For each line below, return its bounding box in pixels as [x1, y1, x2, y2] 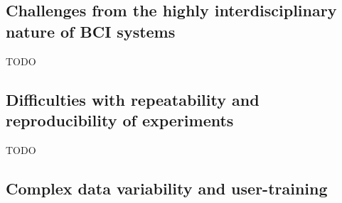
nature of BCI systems [6, 20, 176, 42]
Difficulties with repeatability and [6, 88, 260, 110]
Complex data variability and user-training [6, 177, 328, 199]
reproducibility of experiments [6, 109, 234, 131]
